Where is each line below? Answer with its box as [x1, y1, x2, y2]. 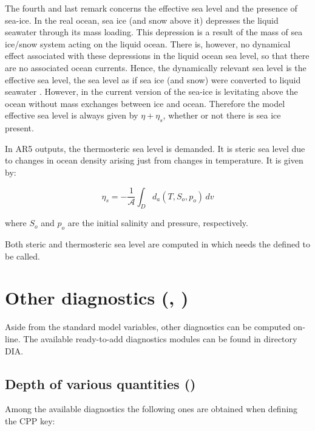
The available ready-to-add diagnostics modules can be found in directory [23, 333, 297, 345]
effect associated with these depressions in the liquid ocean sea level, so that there [5, 49, 310, 62]
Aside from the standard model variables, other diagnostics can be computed [5, 320, 291, 333]
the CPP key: [5, 415, 55, 427]
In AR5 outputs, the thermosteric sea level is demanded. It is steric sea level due [5, 142, 305, 154]
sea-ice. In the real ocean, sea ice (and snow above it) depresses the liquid [5, 13, 279, 26]
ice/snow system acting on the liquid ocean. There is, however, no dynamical [5, 37, 291, 50]
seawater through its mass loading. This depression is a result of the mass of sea [5, 26, 303, 38]
